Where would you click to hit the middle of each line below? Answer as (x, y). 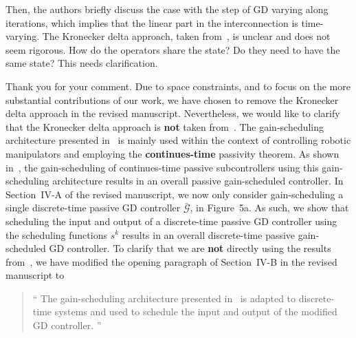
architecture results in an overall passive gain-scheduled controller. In (198, 181)
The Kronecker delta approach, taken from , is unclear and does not (186, 36)
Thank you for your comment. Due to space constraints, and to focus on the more (178, 86)
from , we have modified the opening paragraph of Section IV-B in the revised (171, 261)
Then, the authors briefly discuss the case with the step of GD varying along (167, 9)
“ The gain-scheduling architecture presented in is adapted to (164, 298)
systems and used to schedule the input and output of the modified (196, 311)
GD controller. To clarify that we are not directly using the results (190, 248)
